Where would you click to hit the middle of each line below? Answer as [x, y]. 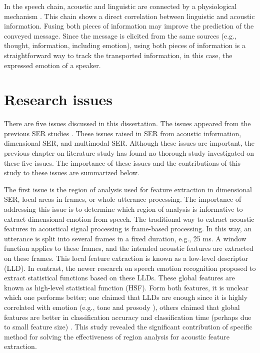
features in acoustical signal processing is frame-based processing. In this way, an [128, 229]
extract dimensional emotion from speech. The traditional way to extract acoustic [129, 219]
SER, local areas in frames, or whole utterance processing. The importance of [123, 199]
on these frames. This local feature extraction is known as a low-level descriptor [126, 258]
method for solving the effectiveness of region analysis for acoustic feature [117, 336]
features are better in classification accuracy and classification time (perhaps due [128, 317]
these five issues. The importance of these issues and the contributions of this [122, 162]
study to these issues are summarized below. [72, 172]
